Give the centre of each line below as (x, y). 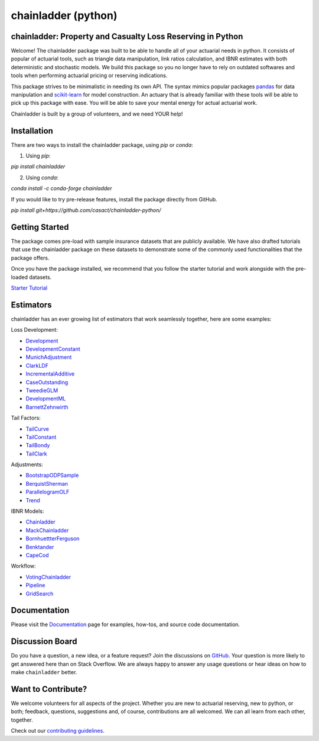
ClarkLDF (37, 365)
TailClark (36, 454)
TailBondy (38, 445)
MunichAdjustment (49, 357)
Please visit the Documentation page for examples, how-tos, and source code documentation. (126, 624)
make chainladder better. (44, 672)
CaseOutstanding (47, 382)
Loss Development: (35, 330)
